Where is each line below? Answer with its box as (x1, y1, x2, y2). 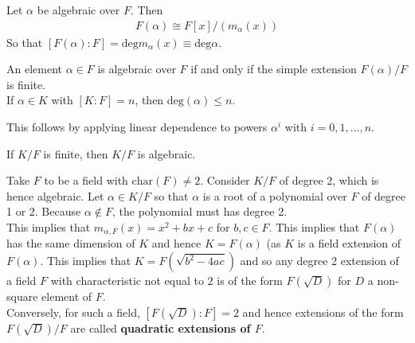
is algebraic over (97, 60, 176, 77)
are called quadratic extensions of (70, 319, 251, 336)
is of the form (217, 272, 283, 289)
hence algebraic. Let (6, 187, 104, 204)
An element (6, 60, 62, 77)
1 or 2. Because (6, 203, 81, 220)
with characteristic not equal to (50, 272, 204, 289)
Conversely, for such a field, (6, 303, 140, 320)
